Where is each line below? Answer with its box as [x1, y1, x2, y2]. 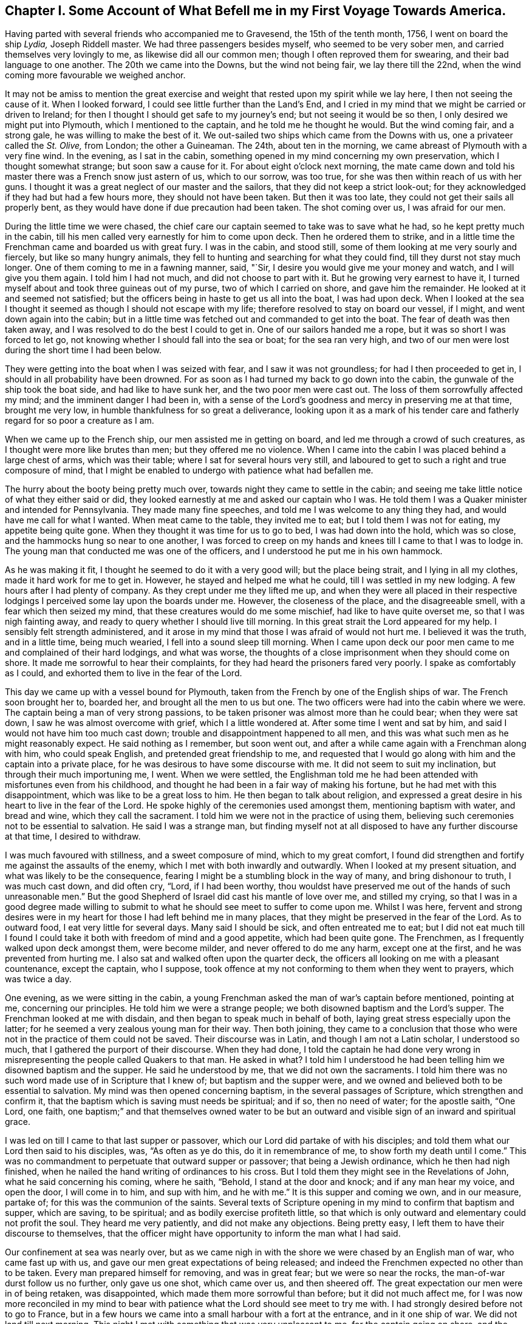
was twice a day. [5, 974, 72, 985]
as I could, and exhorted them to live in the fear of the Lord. [5, 668, 242, 679]
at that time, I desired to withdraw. [5, 831, 141, 842]
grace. [5, 1116, 30, 1127]
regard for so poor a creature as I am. [5, 415, 154, 426]
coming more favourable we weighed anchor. [5, 70, 186, 81]
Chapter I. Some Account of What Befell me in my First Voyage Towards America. [5, 3, 506, 18]
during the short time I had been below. [5, 345, 162, 356]
